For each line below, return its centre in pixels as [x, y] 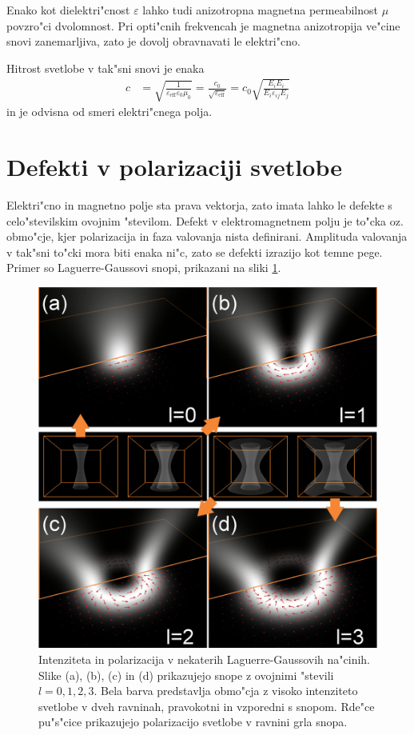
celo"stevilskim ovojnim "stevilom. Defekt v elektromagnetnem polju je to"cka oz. [205, 220]
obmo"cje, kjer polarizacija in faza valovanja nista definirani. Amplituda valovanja [207, 236]
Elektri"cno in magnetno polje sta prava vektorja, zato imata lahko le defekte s [199, 205]
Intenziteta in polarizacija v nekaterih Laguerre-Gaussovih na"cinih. [204, 659]
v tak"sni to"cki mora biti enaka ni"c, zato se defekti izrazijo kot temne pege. [195, 252]
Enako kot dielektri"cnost [68, 10]
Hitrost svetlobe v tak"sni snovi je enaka [105, 68]
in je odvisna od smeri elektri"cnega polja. [109, 112]
